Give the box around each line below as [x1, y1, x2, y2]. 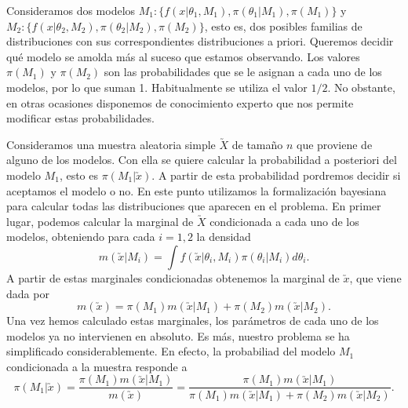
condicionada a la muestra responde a [6, 358, 188, 374]
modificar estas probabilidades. [6, 110, 155, 126]
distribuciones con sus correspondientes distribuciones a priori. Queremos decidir [6, 33, 394, 49]
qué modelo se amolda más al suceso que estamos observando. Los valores [6, 48, 360, 64]
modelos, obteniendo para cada [6, 228, 155, 245]
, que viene [349, 269, 402, 286]
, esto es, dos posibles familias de [204, 17, 362, 34]
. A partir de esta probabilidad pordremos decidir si [151, 166, 401, 183]
